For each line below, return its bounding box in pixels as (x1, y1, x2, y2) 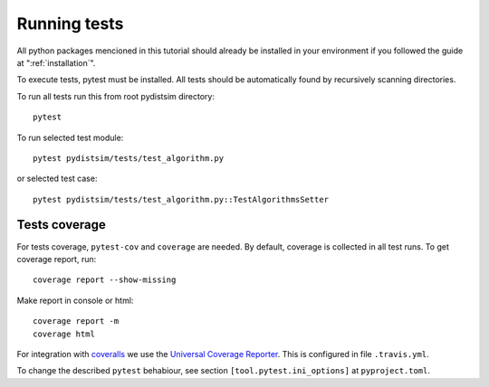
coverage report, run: (16, 253, 97, 264)
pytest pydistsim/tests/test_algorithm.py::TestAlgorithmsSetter (33, 194, 330, 204)
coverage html (33, 328, 95, 339)
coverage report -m (33, 316, 120, 326)
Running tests (16, 14, 124, 33)
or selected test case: (16, 173, 98, 184)
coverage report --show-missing (33, 275, 177, 285)
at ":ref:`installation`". (16, 57, 96, 68)
